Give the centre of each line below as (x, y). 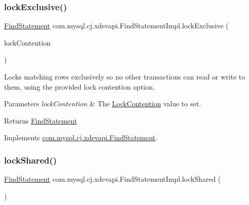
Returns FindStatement (41, 120)
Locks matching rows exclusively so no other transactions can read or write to (125, 76)
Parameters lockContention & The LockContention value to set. (103, 104)
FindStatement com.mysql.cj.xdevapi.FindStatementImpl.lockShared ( (113, 179)
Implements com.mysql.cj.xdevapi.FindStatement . (81, 137)
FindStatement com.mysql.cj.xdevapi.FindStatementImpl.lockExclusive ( (116, 26)
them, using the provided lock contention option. (80, 86)
